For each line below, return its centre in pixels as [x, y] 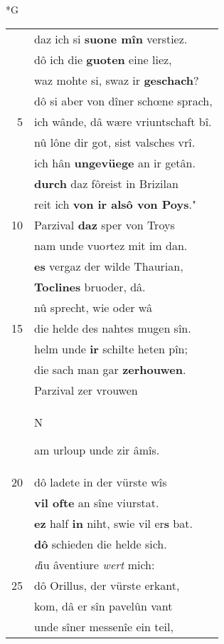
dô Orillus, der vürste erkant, [107, 585]
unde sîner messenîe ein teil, [104, 626]
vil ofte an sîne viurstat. [97, 502]
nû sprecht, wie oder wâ [93, 307]
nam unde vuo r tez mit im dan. [111, 245]
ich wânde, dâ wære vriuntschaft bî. [123, 121]
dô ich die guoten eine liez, [103, 59]
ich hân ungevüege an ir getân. [115, 162]
